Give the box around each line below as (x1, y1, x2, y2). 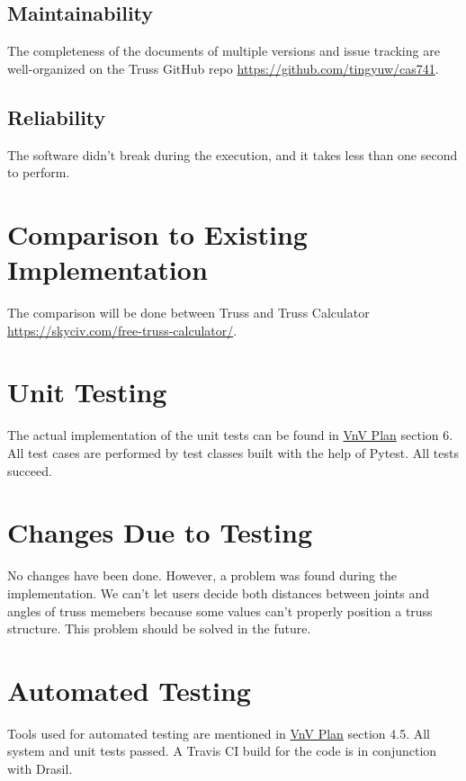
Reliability (7, 103, 106, 130)
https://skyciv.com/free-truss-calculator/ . (7, 320, 237, 339)
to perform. (7, 163, 70, 182)
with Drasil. (7, 759, 73, 777)
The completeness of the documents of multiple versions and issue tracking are (7, 41, 440, 60)
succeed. (7, 461, 52, 480)
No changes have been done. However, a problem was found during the (7, 566, 398, 585)
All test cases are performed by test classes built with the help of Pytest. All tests (7, 444, 459, 462)
